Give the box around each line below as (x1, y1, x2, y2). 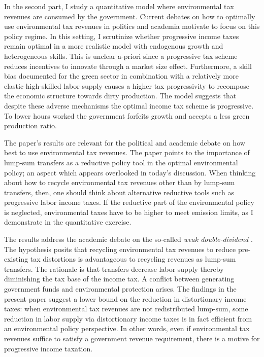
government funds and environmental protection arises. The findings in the (4, 283, 237, 294)
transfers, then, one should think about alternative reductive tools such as (4, 187, 234, 197)
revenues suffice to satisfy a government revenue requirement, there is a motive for (4, 333, 260, 343)
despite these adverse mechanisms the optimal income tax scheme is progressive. (4, 100, 254, 111)
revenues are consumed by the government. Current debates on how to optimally (4, 11, 255, 21)
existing (4, 254, 28, 264)
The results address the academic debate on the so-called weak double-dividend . (4, 234, 253, 244)
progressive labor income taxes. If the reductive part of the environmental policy (4, 197, 254, 207)
